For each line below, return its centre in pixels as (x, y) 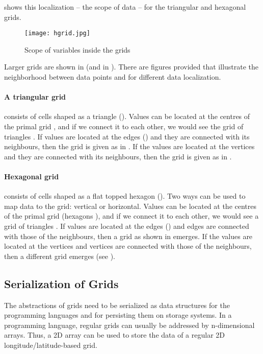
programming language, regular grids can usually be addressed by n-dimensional (129, 325)
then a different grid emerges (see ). (60, 256)
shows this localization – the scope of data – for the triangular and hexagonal (125, 7)
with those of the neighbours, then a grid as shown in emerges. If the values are (128, 236)
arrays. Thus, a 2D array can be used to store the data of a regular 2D (115, 335)
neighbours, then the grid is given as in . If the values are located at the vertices (129, 146)
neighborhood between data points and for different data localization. (113, 77)
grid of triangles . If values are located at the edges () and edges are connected (127, 226)
